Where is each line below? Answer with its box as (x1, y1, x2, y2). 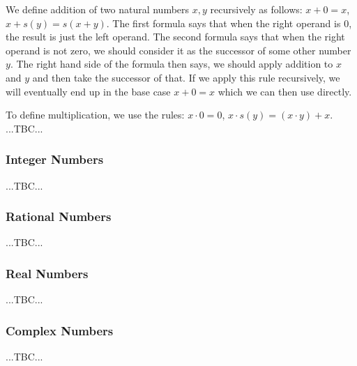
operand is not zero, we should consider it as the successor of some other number (6, 43, 351, 57)
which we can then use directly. (218, 84, 352, 98)
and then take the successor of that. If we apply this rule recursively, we (32, 70, 340, 84)
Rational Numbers (6, 208, 112, 225)
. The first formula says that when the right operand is (106, 15, 341, 30)
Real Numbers (6, 264, 89, 282)
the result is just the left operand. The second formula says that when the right (6, 29, 345, 44)
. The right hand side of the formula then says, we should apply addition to (10, 56, 333, 71)
